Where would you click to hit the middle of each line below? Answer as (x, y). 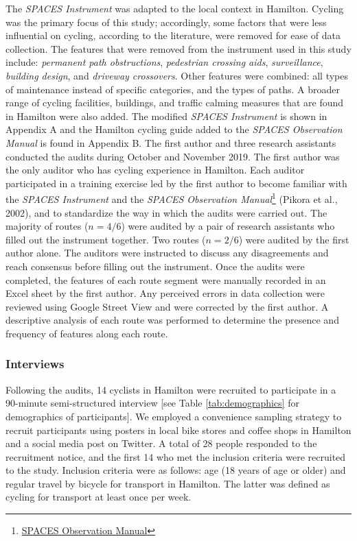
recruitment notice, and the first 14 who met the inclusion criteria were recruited (176, 456)
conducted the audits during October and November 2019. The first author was (173, 156)
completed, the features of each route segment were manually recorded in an (166, 279)
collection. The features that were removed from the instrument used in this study (178, 48)
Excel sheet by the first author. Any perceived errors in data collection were (165, 293)
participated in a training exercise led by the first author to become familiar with (176, 183)
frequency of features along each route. (87, 333)
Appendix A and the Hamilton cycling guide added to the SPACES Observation (174, 129)
